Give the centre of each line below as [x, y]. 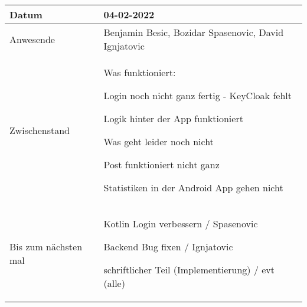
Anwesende [32, 39]
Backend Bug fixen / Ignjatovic [168, 246]
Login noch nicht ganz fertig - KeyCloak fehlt [197, 95]
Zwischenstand [40, 130]
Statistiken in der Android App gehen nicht [193, 187]
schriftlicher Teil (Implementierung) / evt [189, 270]
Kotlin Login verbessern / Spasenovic [181, 223]
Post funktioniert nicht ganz [161, 164]
